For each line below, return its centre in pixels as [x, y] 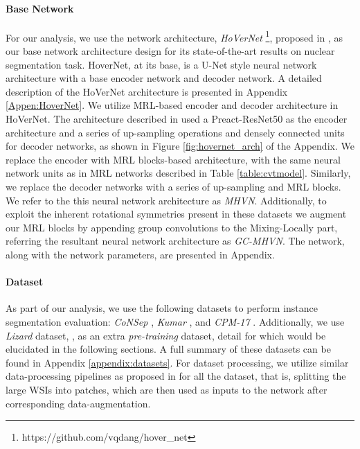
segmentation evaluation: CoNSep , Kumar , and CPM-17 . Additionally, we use [175, 321]
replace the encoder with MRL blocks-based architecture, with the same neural [173, 159]
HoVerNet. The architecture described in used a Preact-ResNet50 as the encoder [177, 119]
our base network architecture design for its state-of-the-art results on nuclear [170, 51]
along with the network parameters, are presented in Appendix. [140, 254]
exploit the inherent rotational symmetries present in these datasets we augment [176, 214]
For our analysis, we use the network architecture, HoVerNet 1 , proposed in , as [174, 36]
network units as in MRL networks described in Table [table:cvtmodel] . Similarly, [178, 173]
